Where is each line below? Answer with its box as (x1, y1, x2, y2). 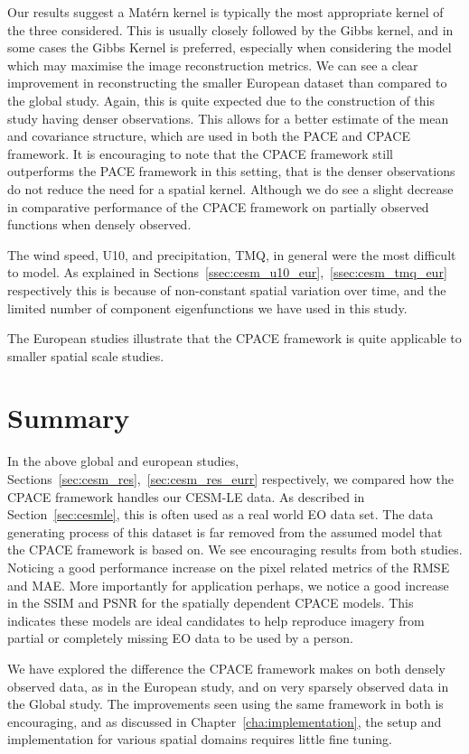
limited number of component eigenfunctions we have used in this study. (7, 298, 408, 317)
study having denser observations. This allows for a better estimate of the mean (7, 108, 449, 127)
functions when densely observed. (7, 215, 192, 234)
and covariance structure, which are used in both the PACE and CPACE (7, 126, 410, 145)
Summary (7, 399, 130, 436)
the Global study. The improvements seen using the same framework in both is (7, 694, 444, 713)
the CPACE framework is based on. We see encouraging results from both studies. (7, 540, 463, 559)
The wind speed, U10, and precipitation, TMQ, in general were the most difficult (7, 245, 456, 264)
